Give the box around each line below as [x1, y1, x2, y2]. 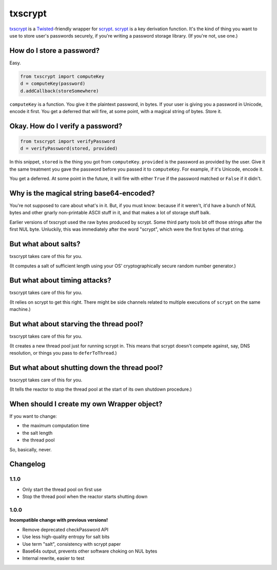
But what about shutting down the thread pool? [9, 363, 163, 372]
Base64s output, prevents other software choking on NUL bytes [22, 548, 157, 554]
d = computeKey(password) [20, 81, 86, 87]
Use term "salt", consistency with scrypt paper [22, 541, 121, 547]
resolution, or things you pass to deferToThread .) [9, 350, 117, 356]
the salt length [22, 430, 53, 436]
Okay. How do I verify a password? [9, 121, 123, 131]
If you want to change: [9, 413, 57, 419]
